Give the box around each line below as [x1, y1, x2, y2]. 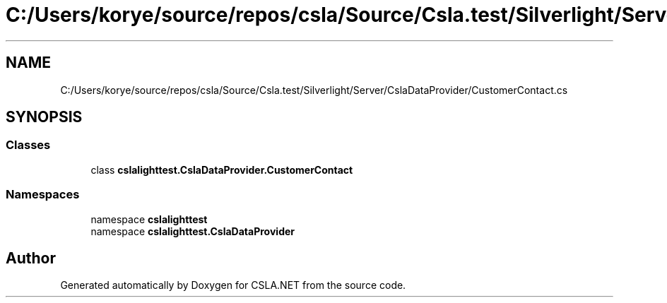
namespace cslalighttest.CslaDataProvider [90, 225, 295, 237]
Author [6, 249, 56, 267]
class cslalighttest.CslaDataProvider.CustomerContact [90, 163, 353, 176]
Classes [6, 138, 51, 153]
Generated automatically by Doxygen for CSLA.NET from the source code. [60, 279, 406, 292]
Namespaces [6, 187, 80, 202]
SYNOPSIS [6, 108, 83, 126]
